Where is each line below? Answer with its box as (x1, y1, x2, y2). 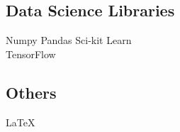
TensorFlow (6, 46, 56, 61)
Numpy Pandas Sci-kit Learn (6, 33, 132, 48)
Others (6, 81, 57, 103)
